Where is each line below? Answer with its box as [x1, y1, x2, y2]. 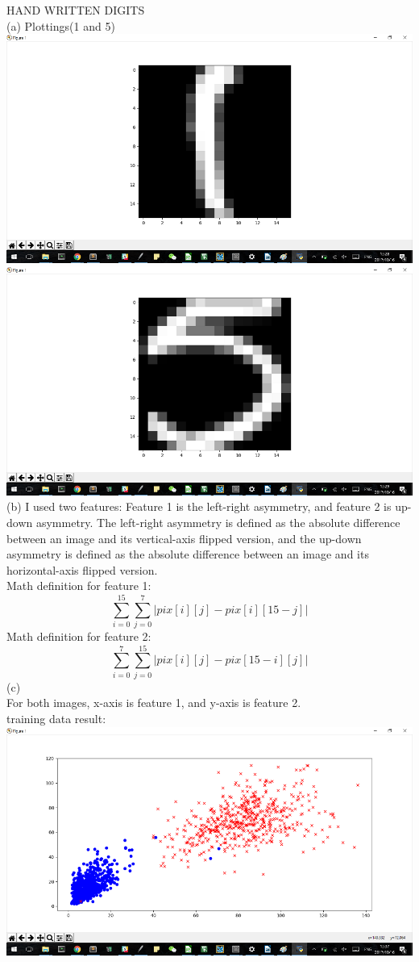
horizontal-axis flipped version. [6, 561, 158, 578]
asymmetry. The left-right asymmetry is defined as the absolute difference [35, 513, 400, 530]
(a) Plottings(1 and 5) [6, 17, 115, 34]
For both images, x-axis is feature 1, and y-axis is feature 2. [6, 694, 301, 711]
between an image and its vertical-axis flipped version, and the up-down [6, 529, 362, 546]
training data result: [6, 709, 106, 726]
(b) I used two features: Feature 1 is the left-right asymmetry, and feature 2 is [6, 498, 392, 515]
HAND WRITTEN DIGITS [6, 2, 145, 18]
